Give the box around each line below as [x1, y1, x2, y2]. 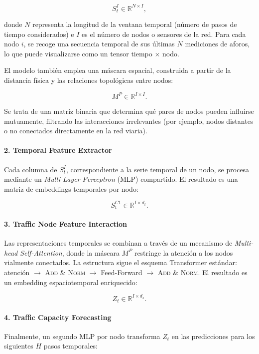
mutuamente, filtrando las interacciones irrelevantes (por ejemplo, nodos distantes [4, 115, 254, 126]
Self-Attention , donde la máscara [20, 247, 120, 258]
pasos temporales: [43, 341, 98, 351]
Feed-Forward [101, 267, 142, 277]
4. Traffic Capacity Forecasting [4, 312, 112, 322]
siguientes [4, 341, 33, 351]
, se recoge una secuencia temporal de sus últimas [23, 38, 175, 49]
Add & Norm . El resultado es [157, 267, 248, 277]
